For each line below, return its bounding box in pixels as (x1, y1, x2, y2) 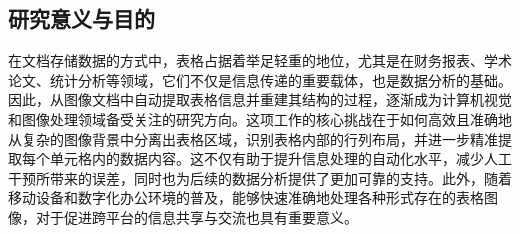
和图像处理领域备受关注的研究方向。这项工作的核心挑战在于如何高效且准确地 (8, 108, 512, 129)
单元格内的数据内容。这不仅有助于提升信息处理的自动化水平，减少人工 (49, 148, 512, 169)
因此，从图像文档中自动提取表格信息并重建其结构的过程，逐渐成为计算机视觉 (8, 89, 512, 110)
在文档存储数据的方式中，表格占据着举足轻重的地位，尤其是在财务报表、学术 (8, 50, 512, 71)
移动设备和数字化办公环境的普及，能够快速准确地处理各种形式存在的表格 (8, 187, 484, 208)
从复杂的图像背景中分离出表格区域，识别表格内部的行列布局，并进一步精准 (8, 128, 498, 149)
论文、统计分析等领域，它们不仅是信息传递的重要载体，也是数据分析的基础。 (8, 69, 512, 90)
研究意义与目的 (8, 3, 155, 34)
